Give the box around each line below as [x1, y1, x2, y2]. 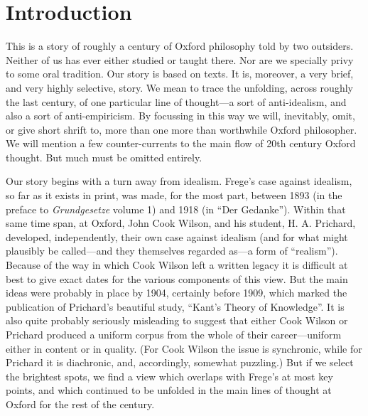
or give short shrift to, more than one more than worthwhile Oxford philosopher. [6, 122, 357, 137]
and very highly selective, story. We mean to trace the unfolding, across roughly [6, 80, 353, 95]
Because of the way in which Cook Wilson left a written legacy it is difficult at [6, 257, 348, 272]
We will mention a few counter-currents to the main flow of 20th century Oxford [6, 136, 356, 151]
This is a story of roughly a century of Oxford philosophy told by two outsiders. [6, 38, 354, 53]
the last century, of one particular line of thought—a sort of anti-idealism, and [6, 94, 347, 109]
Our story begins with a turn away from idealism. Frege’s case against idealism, [6, 174, 352, 188]
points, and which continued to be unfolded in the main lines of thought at [6, 383, 332, 398]
